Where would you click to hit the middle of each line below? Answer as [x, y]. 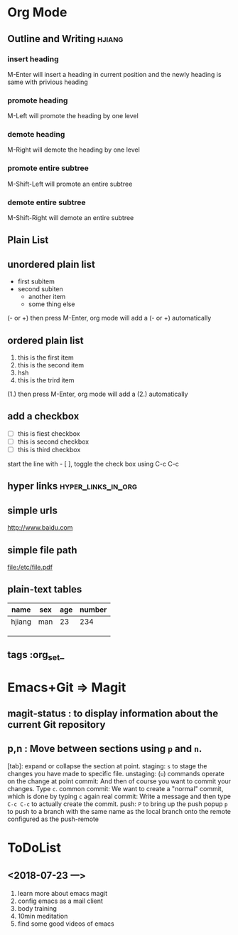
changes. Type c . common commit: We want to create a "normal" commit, [115, 788]
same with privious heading [48, 82]
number [93, 610]
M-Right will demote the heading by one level [74, 150]
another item [47, 297]
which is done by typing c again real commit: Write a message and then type [119, 796]
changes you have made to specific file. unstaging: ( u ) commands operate [116, 773]
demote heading [36, 135]
